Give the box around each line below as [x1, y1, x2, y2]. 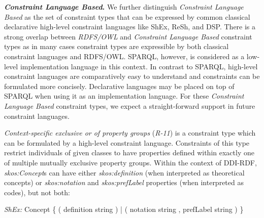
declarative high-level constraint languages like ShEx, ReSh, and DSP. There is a [4, 21, 256, 32]
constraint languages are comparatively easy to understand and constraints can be [4, 71, 260, 81]
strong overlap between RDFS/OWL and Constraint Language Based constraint [4, 31, 252, 41]
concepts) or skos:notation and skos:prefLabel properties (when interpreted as [4, 177, 244, 188]
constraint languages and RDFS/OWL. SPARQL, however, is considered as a [4, 51, 245, 61]
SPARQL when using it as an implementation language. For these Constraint [4, 91, 244, 101]
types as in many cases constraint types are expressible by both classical [4, 41, 229, 52]
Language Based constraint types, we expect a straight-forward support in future [4, 100, 255, 111]
